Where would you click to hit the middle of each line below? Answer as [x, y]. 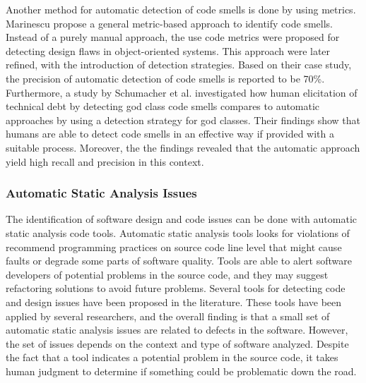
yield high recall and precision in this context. [105, 161]
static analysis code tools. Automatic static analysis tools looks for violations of [178, 232]
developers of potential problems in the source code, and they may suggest [167, 274]
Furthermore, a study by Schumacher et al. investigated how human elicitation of [182, 92]
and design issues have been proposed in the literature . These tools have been [174, 302]
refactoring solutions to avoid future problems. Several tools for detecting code [176, 288]
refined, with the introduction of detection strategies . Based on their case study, [179, 65]
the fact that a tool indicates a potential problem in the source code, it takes [172, 357]
